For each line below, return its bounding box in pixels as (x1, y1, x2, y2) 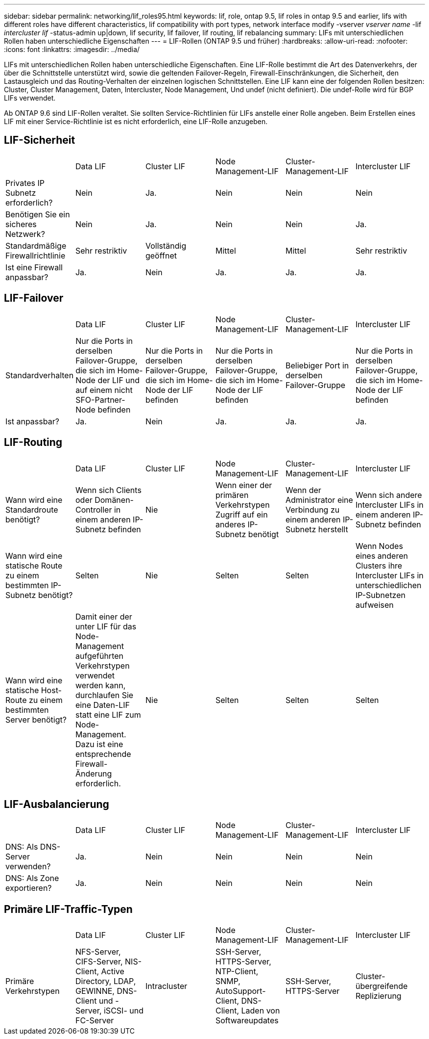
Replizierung (355, 991, 402, 1001)
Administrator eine (285, 494, 353, 505)
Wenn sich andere (355, 490, 422, 500)
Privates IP (5, 178, 45, 188)
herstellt (318, 524, 348, 534)
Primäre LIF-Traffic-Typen (4, 903, 133, 915)
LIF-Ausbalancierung (4, 798, 109, 810)
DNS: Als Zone (5, 873, 59, 883)
